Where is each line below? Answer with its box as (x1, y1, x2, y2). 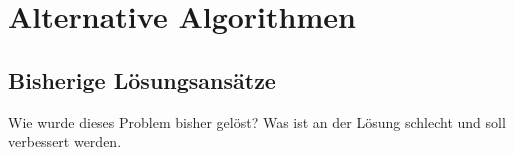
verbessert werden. (8, 131, 122, 152)
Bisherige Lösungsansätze (8, 64, 276, 95)
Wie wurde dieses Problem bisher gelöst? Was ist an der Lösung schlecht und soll (8, 111, 506, 132)
